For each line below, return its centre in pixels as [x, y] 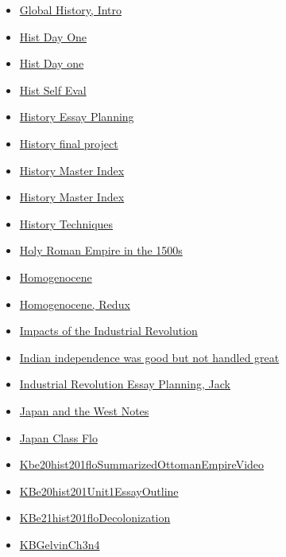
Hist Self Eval [53, 90]
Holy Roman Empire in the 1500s [101, 250]
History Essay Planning [77, 117]
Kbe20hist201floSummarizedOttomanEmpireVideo [142, 464]
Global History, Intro [71, 10]
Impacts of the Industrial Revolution [108, 331]
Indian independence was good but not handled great [149, 357]
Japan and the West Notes [84, 410]
